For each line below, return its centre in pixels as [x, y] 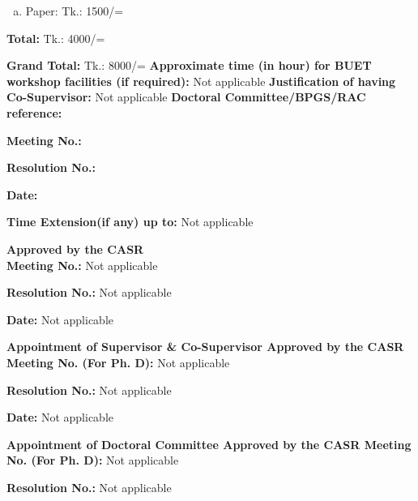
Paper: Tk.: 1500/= [75, 11]
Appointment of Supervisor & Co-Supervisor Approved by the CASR [205, 347]
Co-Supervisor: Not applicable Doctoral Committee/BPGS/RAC [186, 97]
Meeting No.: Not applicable [82, 265]
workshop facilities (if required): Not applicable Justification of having [201, 81]
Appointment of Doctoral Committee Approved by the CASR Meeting [209, 444]
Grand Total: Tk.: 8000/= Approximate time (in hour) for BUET [189, 65]
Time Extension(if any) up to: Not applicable [130, 222]
